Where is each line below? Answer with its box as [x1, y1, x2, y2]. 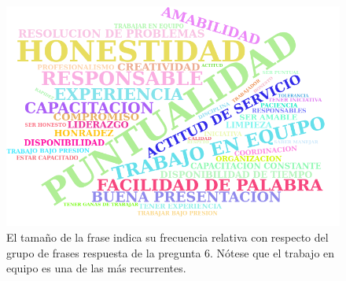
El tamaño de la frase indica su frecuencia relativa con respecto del [6, 229, 329, 246]
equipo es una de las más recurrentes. [6, 260, 186, 276]
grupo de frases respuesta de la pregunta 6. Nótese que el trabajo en [6, 244, 335, 261]
